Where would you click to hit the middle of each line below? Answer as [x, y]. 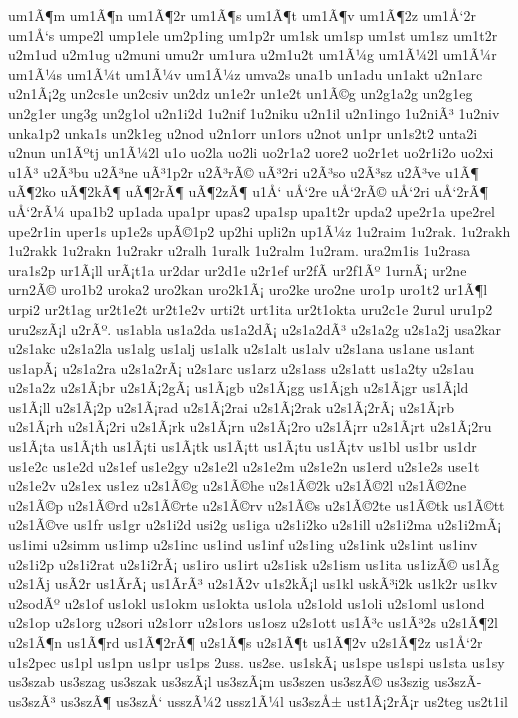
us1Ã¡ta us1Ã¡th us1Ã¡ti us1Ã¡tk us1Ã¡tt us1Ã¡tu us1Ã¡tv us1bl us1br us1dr [242, 446]
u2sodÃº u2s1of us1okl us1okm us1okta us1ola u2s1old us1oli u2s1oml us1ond [246, 602]
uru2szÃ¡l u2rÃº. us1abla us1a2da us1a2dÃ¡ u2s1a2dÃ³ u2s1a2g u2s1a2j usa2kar [255, 328]
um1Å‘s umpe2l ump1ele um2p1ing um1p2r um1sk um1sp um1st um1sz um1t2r [253, 34]
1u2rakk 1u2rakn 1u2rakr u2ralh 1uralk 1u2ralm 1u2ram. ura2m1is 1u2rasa [239, 250]
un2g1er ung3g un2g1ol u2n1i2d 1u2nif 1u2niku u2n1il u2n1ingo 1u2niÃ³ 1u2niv [254, 112]
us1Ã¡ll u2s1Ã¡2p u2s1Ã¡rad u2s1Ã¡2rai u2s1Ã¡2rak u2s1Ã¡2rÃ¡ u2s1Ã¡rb [231, 406]
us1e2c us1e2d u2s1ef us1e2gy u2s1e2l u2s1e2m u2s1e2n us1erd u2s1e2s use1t [244, 465]
